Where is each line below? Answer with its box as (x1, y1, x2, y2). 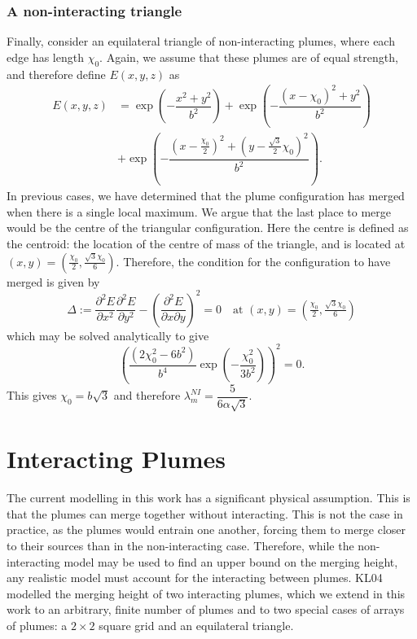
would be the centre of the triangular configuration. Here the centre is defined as (7, 219, 409, 236)
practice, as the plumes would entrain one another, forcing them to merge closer (7, 521, 406, 538)
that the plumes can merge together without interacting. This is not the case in (7, 505, 403, 522)
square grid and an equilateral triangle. (99, 616, 294, 633)
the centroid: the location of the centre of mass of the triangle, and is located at (7, 234, 406, 252)
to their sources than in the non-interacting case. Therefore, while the (7, 537, 354, 554)
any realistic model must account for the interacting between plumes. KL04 (7, 569, 383, 586)
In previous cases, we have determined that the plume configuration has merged (7, 187, 405, 204)
